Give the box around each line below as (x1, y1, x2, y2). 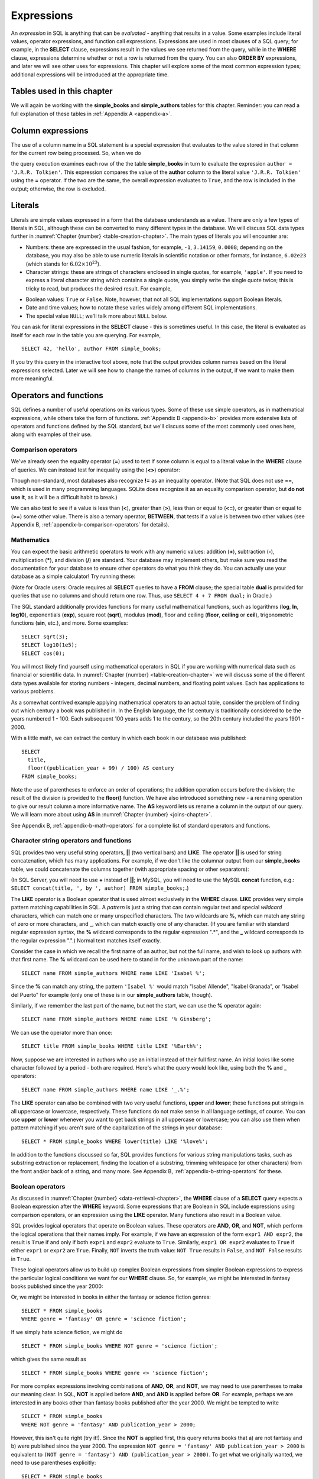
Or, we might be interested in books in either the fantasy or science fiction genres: (11, 1293, 211, 1301)
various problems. (11, 688, 56, 695)
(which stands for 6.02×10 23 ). (25, 259, 101, 267)
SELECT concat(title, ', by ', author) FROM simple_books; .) (11, 884, 189, 892)
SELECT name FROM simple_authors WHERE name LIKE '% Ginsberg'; (21, 1016, 212, 1023)
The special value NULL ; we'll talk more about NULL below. (25, 312, 168, 319)
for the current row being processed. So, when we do (11, 150, 141, 157)
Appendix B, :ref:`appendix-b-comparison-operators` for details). (11, 521, 170, 528)
